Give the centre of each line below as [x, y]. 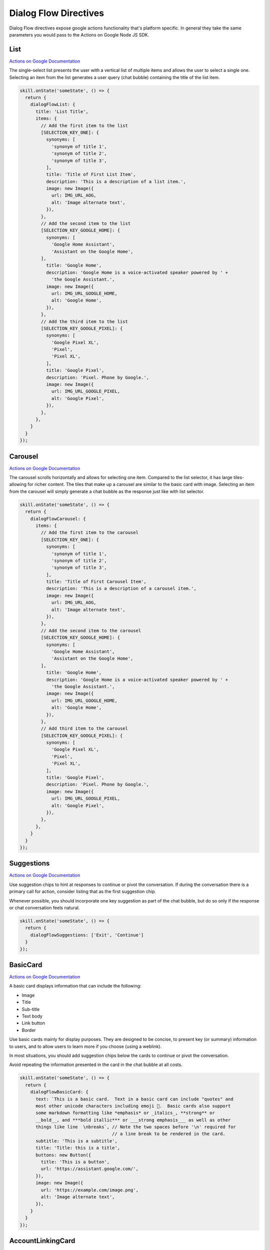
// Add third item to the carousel [84, 728]
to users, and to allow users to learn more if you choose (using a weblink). [85, 1046]
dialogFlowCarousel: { [58, 518]
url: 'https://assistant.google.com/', [89, 1169]
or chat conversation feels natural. [44, 908]
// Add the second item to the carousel [91, 630]
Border [29, 1030]
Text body [32, 1016]
